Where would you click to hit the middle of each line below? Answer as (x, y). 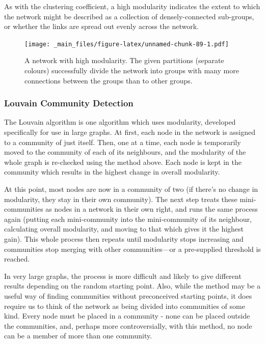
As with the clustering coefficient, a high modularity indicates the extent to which (132, 6)
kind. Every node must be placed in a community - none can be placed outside (127, 316)
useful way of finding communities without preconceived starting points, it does (128, 295)
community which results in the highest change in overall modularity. (112, 172)
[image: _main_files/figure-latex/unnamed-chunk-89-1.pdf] (127, 44)
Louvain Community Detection (69, 103)
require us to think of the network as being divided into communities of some (125, 306)
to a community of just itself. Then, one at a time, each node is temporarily (123, 142)
